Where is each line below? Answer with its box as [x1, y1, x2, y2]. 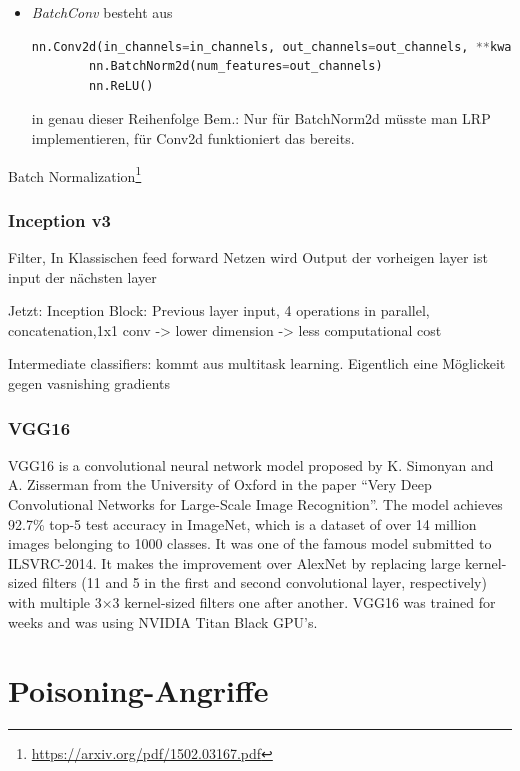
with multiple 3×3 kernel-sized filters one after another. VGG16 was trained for [8, 591, 496, 612]
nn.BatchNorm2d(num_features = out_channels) [89, 59, 383, 74]
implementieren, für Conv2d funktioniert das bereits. [31, 127, 355, 148]
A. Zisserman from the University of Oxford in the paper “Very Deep [8, 474, 432, 495]
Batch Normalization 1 [8, 162, 142, 186]
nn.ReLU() [89, 78, 154, 93]
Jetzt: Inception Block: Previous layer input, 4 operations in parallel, [8, 300, 430, 321]
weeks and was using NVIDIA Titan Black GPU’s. [8, 611, 318, 632]
